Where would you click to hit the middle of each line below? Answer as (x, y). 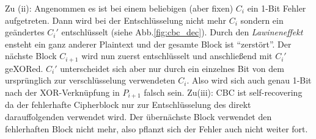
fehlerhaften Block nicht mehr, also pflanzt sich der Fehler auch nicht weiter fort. (156, 128)
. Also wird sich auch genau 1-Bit (249, 80)
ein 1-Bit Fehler (277, 8)
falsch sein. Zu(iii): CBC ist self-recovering (223, 92)
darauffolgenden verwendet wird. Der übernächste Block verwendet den (138, 117)
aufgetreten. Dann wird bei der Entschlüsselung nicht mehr (116, 20)
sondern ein (262, 20)
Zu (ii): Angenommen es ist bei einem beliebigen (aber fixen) (119, 8)
